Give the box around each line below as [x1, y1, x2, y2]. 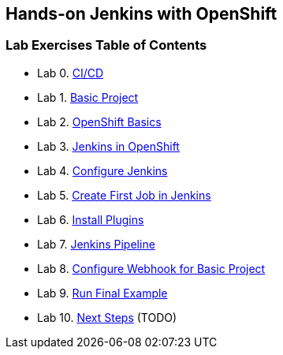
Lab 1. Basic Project [37, 90, 139, 104]
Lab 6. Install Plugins [37, 212, 144, 226]
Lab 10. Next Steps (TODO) [37, 310, 177, 324]
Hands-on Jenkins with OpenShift [6, 4, 277, 24]
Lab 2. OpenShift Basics [37, 114, 162, 129]
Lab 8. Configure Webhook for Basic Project [37, 261, 266, 275]
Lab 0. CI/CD [37, 65, 104, 80]
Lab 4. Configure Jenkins [37, 163, 168, 177]
